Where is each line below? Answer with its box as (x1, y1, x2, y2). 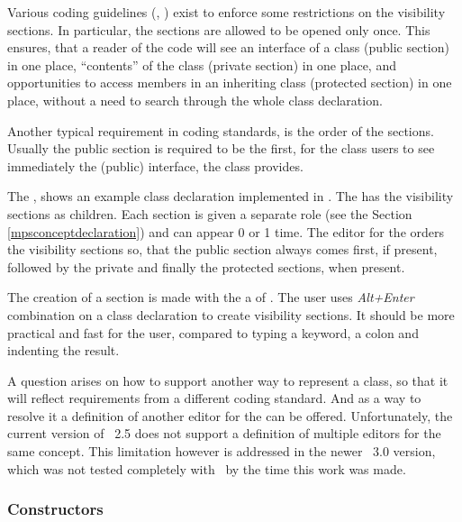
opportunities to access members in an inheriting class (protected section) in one (7, 73, 452, 92)
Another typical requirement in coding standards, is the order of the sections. (7, 121, 434, 140)
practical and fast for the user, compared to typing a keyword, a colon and (7, 323, 419, 342)
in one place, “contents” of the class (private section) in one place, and (7, 55, 396, 74)
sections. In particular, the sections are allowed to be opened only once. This (7, 20, 430, 39)
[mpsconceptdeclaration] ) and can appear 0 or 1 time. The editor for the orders (7, 222, 445, 241)
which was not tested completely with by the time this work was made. (7, 459, 406, 478)
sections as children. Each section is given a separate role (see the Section (7, 204, 412, 223)
